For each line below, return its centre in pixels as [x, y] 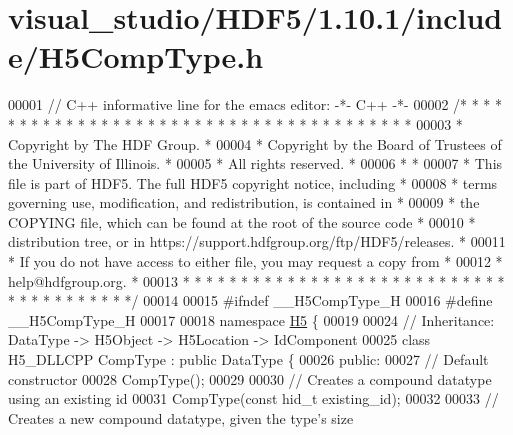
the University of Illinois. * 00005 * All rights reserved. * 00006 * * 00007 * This [255, 163]
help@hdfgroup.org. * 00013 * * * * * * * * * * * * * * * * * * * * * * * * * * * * [256, 280]
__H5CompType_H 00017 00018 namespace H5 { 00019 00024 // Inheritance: [251, 319]
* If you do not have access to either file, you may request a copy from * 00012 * [255, 261]
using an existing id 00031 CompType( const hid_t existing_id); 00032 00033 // [253, 398]
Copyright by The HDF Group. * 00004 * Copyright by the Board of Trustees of [255, 143]
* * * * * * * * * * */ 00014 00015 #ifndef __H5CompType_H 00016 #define [250, 300]
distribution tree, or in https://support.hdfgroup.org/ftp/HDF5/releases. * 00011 [257, 241]
